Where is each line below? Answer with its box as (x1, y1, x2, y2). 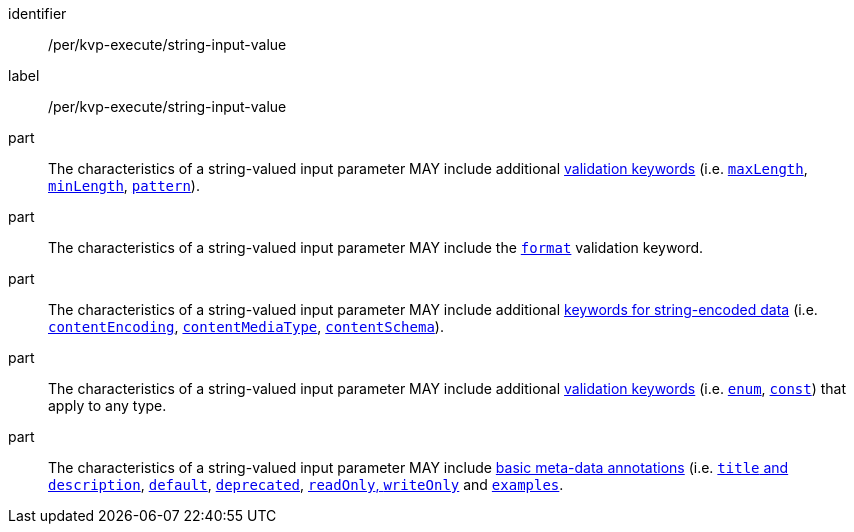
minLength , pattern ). (48, 177, 200, 194)
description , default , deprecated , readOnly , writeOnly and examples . (48, 476, 564, 493)
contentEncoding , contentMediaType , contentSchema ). (48, 318, 444, 335)
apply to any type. (48, 397, 167, 414)
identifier (8, 5, 67, 22)
